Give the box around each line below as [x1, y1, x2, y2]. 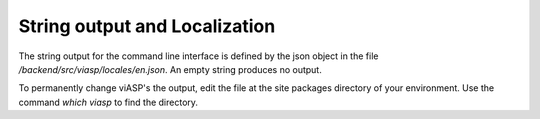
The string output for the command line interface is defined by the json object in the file [18, 50, 379, 62]
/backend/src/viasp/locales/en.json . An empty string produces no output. [18, 63, 322, 75]
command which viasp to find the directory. [18, 96, 199, 108]
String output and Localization [18, 15, 276, 37]
